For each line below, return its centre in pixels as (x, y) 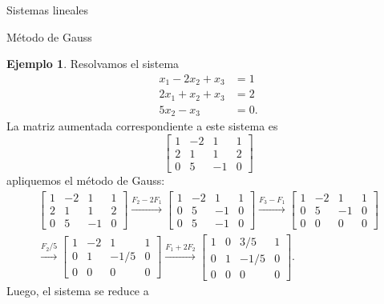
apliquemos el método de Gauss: (86, 180)
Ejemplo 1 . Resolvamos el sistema (93, 64)
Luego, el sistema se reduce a (78, 290)
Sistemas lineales (48, 10)
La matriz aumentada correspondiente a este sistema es (142, 126)
